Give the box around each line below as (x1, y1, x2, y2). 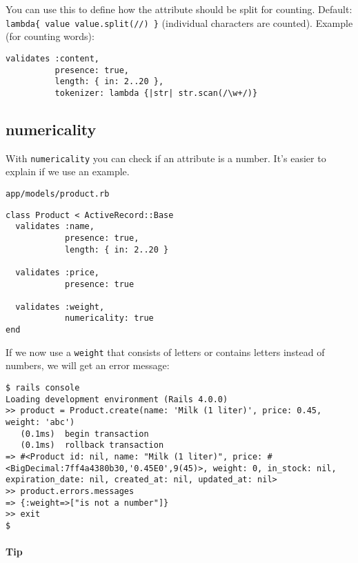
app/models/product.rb (6, 188, 110, 199)
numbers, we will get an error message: (6, 358, 170, 373)
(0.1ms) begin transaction (20, 428, 149, 439)
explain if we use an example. (6, 164, 130, 179)
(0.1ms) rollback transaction (20, 440, 164, 451)
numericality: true (64, 313, 154, 324)
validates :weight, (15, 302, 105, 312)
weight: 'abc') (6, 417, 75, 428)
